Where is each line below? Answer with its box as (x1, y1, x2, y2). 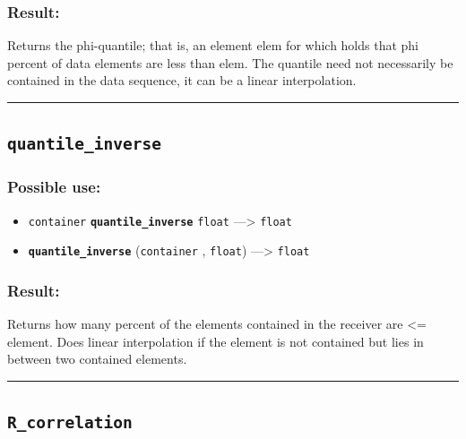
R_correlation (7, 413, 133, 433)
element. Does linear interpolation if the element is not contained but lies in (7, 331, 424, 350)
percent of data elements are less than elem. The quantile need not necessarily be (7, 53, 453, 72)
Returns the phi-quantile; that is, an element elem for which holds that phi (7, 36, 419, 55)
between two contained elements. (7, 349, 187, 368)
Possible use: (7, 176, 101, 198)
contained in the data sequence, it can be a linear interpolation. (7, 71, 357, 90)
